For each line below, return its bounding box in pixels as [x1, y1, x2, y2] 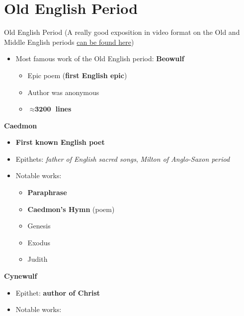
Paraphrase [27, 187, 67, 198]
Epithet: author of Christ [15, 287, 100, 298]
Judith [27, 254, 48, 264]
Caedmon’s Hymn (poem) [27, 204, 115, 214]
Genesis [27, 220, 51, 231]
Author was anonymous [27, 87, 99, 97]
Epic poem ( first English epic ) [27, 70, 127, 80]
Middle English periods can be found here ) [4, 36, 134, 47]
